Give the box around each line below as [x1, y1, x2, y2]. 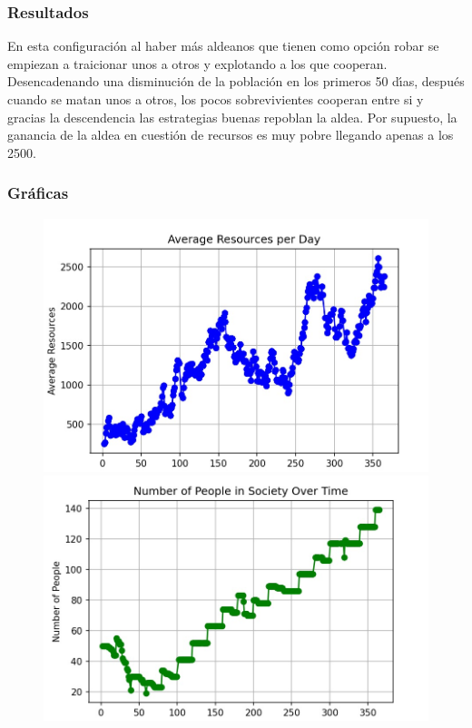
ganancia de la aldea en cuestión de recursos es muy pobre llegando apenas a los [7, 125, 454, 144]
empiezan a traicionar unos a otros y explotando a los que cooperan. [7, 54, 388, 73]
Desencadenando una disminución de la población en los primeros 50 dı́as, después [7, 72, 465, 91]
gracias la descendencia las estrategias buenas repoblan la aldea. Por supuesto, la [7, 107, 457, 126]
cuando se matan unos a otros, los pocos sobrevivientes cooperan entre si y [7, 90, 424, 108]
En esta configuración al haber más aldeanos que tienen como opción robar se [7, 36, 439, 55]
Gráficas [7, 182, 69, 204]
